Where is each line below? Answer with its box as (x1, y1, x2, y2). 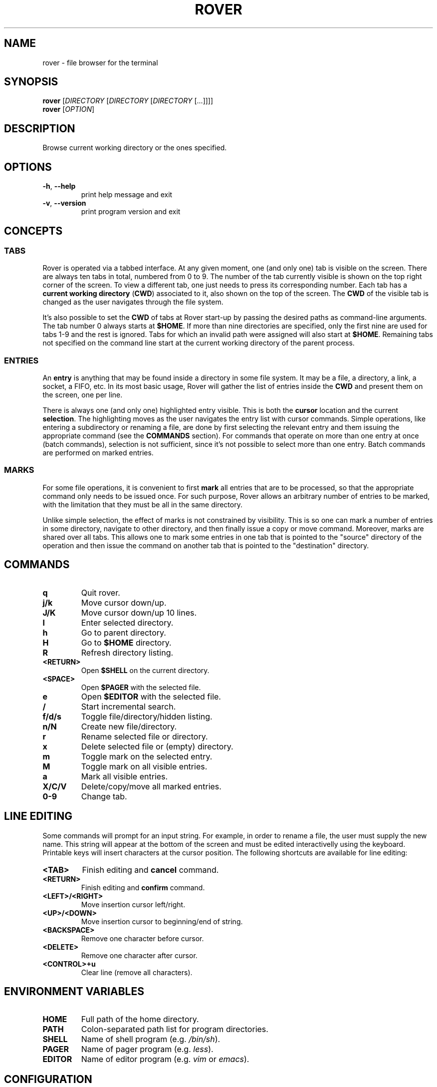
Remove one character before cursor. (81, 934, 204, 943)
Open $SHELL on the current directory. (81, 666, 210, 675)
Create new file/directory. (81, 721, 177, 731)
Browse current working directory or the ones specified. (42, 143, 227, 152)
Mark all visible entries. (81, 771, 168, 781)
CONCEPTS (4, 224, 63, 237)
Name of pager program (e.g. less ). (81, 1044, 214, 1055)
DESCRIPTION (4, 122, 75, 135)
